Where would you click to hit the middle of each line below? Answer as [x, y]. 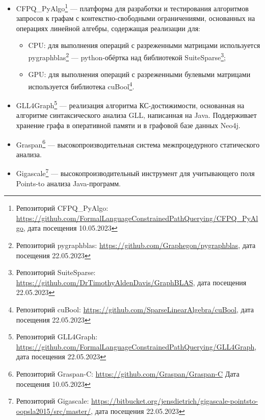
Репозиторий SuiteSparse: [56, 272]
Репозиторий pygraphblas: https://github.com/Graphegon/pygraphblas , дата [136, 245]
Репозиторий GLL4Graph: [57, 337]
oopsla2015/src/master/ [53, 411]
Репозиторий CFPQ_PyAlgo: [62, 208]
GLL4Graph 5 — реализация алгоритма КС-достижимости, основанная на [130, 104]
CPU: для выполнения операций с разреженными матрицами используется [144, 45]
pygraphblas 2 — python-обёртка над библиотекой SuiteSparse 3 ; [127, 56]
